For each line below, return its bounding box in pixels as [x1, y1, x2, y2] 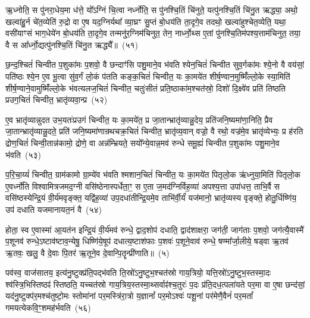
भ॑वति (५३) [5, 148, 41, 160]
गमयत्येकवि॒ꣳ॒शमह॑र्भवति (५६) [5, 301, 91, 314]
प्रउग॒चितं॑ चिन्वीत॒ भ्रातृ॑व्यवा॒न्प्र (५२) [5, 93, 108, 106]
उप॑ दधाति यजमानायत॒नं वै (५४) [5, 203, 102, 215]
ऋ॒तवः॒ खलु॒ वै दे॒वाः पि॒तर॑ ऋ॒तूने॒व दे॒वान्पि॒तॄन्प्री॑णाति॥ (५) [5, 246, 170, 259]
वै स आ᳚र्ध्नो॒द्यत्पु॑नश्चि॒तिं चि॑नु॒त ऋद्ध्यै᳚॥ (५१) [5, 38, 138, 51]
